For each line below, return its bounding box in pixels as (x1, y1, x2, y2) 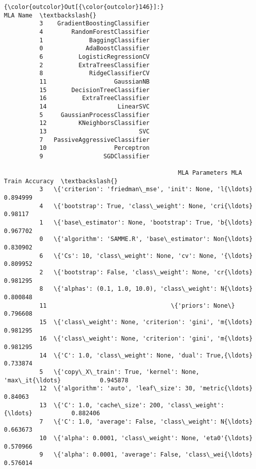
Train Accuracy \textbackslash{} (4, 177, 118, 185)
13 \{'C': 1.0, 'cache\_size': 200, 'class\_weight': (39, 401, 224, 409)
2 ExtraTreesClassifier (39, 61, 150, 69)
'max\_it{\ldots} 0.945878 (4, 376, 128, 384)
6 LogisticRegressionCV (39, 53, 150, 60)
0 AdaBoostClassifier (39, 45, 150, 52)
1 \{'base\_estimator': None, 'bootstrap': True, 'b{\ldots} (39, 219, 253, 227)
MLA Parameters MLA (178, 169, 242, 177)
